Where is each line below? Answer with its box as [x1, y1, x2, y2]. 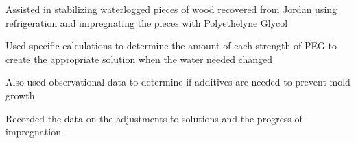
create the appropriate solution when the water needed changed [5, 51, 273, 66]
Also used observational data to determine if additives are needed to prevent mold [5, 75, 351, 89]
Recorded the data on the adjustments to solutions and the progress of [5, 111, 302, 125]
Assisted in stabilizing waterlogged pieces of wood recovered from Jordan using [5, 2, 337, 16]
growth [5, 88, 35, 102]
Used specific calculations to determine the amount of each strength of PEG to [5, 38, 337, 53]
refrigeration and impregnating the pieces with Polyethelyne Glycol [5, 15, 288, 29]
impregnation [5, 125, 61, 139]
